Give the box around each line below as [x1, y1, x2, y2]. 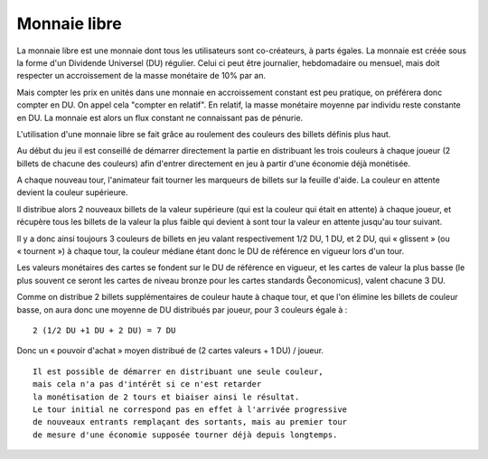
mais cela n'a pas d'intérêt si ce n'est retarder [33, 379, 262, 389]
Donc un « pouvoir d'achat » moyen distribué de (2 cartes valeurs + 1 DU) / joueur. [16, 345, 324, 356]
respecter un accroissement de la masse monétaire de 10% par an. [16, 70, 267, 81]
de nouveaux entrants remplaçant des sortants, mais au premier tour [33, 417, 348, 427]
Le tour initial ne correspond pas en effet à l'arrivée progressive [33, 404, 348, 415]
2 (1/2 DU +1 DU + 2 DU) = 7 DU [33, 325, 176, 335]
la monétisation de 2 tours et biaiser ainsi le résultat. [33, 391, 300, 402]
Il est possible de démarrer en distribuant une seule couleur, [33, 366, 324, 377]
